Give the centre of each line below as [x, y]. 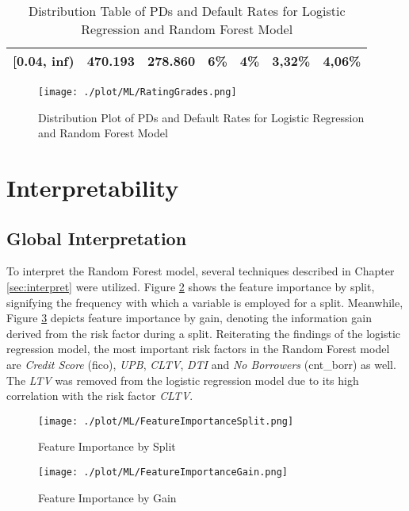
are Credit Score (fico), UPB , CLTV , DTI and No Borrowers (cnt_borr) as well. [201, 364]
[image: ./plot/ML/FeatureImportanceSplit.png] [166, 421]
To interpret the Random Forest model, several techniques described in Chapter [201, 271]
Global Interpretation [97, 238]
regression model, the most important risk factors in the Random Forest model [198, 349]
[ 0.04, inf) [44, 61]
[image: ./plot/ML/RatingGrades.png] [138, 92]
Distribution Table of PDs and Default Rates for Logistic [187, 11]
